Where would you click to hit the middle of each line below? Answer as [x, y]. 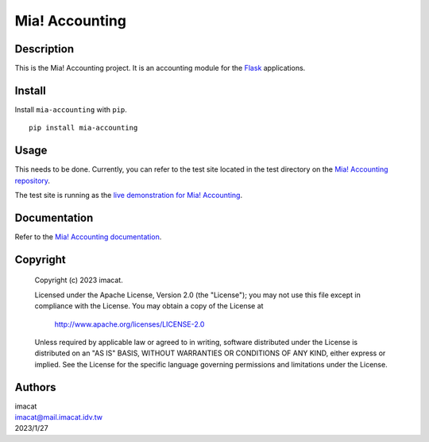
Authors [35, 387]
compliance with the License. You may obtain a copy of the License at [149, 306]
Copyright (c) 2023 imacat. [79, 280]
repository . [33, 180]
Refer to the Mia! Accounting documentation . [88, 237]
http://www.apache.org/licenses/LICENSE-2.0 [129, 324]
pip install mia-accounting [83, 128]
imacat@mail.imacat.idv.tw [59, 417]
